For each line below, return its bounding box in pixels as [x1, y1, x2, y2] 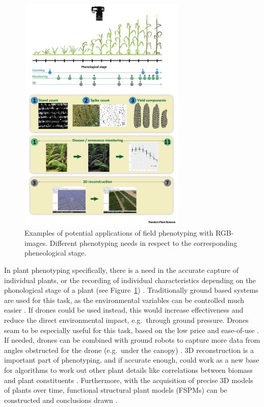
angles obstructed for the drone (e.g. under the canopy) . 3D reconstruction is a [4, 344, 254, 355]
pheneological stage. [24, 247, 87, 258]
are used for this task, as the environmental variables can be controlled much [4, 294, 245, 305]
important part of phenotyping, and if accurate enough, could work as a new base [4, 354, 259, 365]
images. [24, 237, 48, 248]
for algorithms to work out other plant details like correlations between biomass [4, 364, 253, 375]
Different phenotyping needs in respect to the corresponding [49, 237, 237, 248]
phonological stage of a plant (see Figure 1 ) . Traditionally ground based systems [4, 285, 258, 295]
